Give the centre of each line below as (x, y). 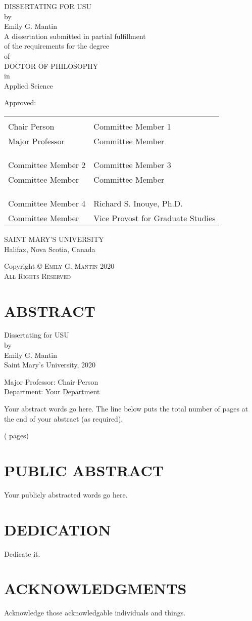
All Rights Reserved (38, 276)
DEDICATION (58, 529)
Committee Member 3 (132, 164)
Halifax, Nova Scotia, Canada (50, 249)
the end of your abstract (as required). (64, 418)
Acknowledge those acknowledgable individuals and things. (95, 613)
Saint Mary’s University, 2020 (50, 365)
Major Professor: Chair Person (51, 381)
